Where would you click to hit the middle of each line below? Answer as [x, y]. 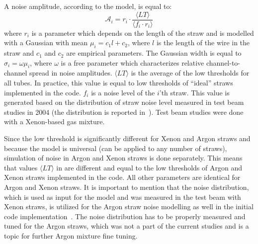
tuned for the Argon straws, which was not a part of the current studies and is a [127, 226]
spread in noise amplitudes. [71, 73]
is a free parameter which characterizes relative [132, 62]
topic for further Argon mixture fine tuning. [71, 235]
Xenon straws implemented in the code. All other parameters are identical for [122, 177]
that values [21, 167]
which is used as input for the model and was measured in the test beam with [123, 197]
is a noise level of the [123, 92]
